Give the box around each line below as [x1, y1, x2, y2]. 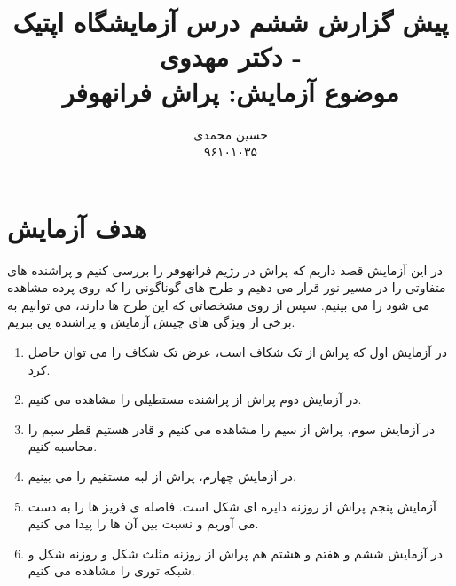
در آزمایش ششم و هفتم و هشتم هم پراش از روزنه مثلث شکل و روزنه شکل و [28, 543, 444, 562]
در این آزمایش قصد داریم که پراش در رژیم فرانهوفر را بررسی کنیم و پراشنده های [7, 260, 443, 279]
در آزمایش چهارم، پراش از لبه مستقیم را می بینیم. [28, 466, 296, 485]
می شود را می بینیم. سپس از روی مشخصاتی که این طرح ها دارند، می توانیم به [7, 295, 430, 313]
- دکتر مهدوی [160, 38, 302, 75]
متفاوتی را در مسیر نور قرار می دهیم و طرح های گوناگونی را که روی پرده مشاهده [7, 278, 446, 297]
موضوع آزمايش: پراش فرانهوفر [62, 73, 399, 109]
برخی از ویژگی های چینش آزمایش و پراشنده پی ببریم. [7, 313, 295, 331]
